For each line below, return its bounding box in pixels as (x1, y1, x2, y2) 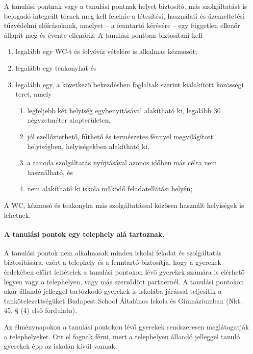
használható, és (27, 167, 73, 177)
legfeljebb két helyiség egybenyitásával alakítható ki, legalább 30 (27, 105, 221, 115)
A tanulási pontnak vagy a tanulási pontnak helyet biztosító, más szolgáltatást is (4, 1, 247, 11)
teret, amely (15, 89, 52, 99)
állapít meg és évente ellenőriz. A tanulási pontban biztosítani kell (4, 29, 202, 40)
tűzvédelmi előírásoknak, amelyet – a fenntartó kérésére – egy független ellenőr (4, 20, 240, 30)
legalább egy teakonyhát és (15, 62, 97, 73)
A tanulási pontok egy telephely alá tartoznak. (4, 228, 165, 239)
